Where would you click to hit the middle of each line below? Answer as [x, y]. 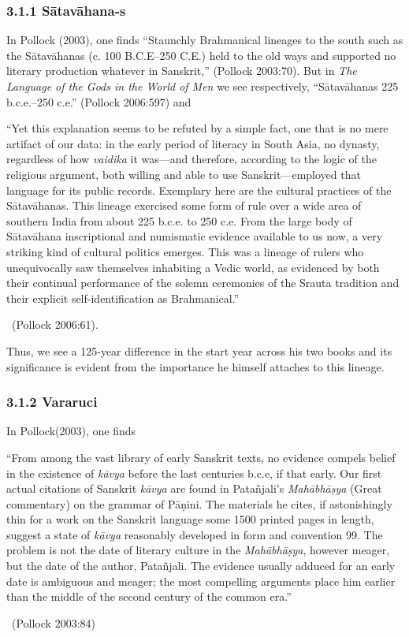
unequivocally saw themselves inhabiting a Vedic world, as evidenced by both [193, 267]
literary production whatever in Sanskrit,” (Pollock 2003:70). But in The [182, 71]
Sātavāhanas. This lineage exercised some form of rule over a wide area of [184, 205]
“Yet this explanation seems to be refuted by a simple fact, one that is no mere [197, 128]
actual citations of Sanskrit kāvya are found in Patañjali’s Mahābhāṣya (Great [194, 488]
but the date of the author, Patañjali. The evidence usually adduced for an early [201, 566]
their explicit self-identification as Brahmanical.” [123, 298]
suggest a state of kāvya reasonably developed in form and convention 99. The [195, 534]
